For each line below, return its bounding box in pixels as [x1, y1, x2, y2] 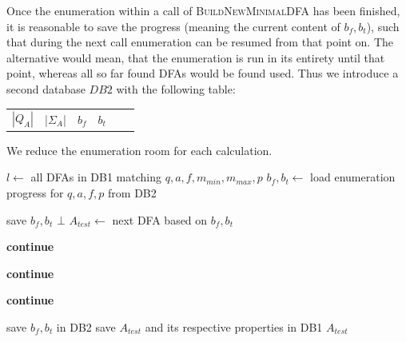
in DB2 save [56, 318, 116, 335]
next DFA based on [112, 211, 208, 228]
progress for [6, 185, 64, 201]
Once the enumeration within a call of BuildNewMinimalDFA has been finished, [6, 2, 400, 18]
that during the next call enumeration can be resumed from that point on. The [6, 34, 394, 50]
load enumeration [310, 169, 396, 185]
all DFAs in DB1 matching [30, 169, 161, 185]
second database [6, 80, 86, 97]
